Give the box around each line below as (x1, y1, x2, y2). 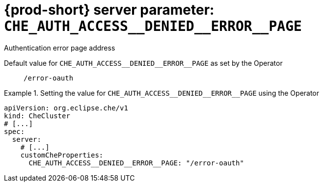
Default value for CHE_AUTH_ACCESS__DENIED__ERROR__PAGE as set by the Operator (4, 58, 283, 67)
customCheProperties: (20, 151, 104, 159)
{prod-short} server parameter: (4, 1, 215, 18)
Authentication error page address (4, 43, 115, 52)
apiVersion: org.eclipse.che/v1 (4, 104, 128, 112)
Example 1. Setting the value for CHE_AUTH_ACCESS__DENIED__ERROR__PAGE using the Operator (4, 88, 320, 97)
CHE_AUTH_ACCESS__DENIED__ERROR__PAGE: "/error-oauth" (28, 159, 244, 167)
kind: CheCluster (4, 111, 70, 120)
